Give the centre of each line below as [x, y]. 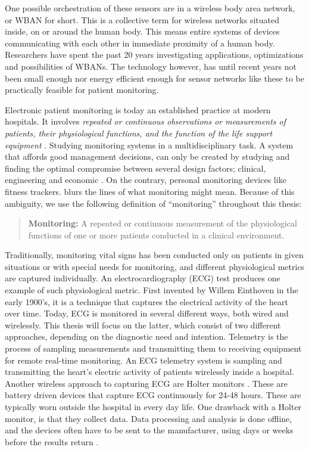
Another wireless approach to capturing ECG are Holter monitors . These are [146, 383]
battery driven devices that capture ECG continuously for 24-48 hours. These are [153, 395]
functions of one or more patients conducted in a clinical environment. [156, 235]
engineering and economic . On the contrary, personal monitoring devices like [146, 180]
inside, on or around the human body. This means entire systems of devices [142, 31]
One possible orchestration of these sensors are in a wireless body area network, [150, 8]
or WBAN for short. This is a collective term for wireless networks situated [142, 19]
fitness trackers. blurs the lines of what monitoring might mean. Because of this [150, 191]
